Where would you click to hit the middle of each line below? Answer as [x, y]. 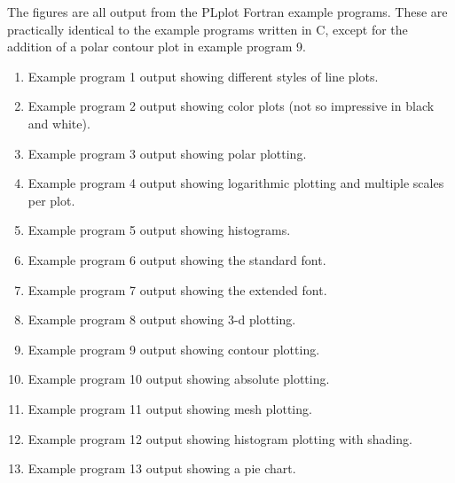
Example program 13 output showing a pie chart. [162, 468]
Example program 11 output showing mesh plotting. [170, 408]
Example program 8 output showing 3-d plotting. [162, 319]
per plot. [51, 200]
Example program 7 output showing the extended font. [177, 289]
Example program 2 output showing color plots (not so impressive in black [231, 106]
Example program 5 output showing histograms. [159, 230]
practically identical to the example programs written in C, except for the [208, 29]
